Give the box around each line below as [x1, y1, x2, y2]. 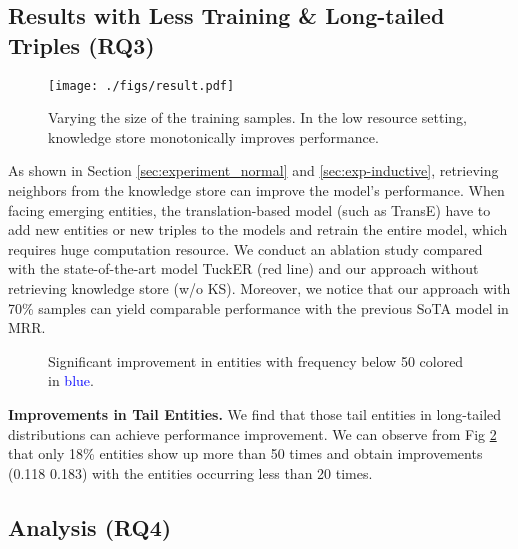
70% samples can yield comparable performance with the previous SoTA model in [8, 297, 509, 318]
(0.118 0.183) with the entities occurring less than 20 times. [8, 462, 373, 483]
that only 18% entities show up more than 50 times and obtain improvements [8, 443, 483, 464]
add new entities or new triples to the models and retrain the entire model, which [8, 219, 508, 240]
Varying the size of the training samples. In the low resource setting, [48, 107, 467, 128]
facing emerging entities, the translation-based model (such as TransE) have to [8, 199, 491, 220]
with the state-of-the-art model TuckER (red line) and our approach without [8, 258, 479, 279]
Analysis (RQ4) [8, 511, 172, 542]
